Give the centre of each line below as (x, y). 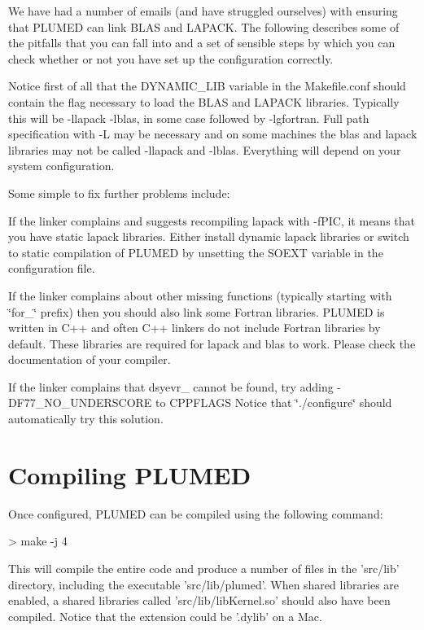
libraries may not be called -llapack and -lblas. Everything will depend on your (205, 149)
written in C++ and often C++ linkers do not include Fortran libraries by (195, 328)
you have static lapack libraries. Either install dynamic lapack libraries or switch (209, 236)
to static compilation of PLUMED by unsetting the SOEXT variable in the (196, 252)
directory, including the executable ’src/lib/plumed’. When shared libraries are (204, 584)
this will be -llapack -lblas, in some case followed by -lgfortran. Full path (189, 118)
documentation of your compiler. (90, 359)
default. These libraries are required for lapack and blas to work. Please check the (212, 343)
